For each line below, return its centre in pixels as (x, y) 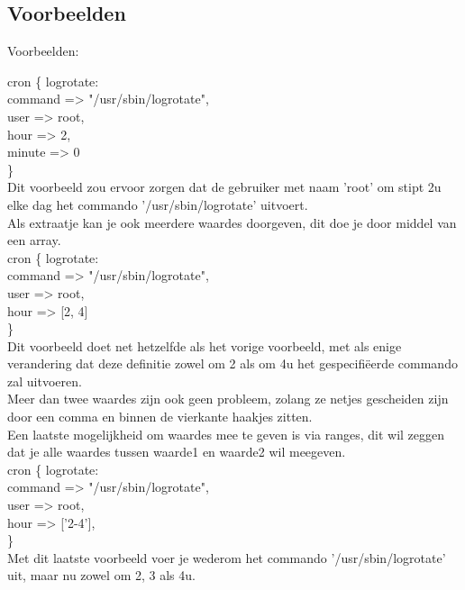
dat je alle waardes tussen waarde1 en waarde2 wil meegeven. (177, 452)
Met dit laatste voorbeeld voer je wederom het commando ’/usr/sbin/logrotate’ (227, 557)
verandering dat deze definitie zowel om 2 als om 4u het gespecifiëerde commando (232, 363)
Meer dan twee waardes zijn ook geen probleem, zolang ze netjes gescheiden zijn (228, 399)
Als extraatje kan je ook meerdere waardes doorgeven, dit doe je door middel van (232, 222)
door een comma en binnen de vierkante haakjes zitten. (160, 417)
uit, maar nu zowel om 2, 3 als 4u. (101, 575)
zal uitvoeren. (45, 381)
